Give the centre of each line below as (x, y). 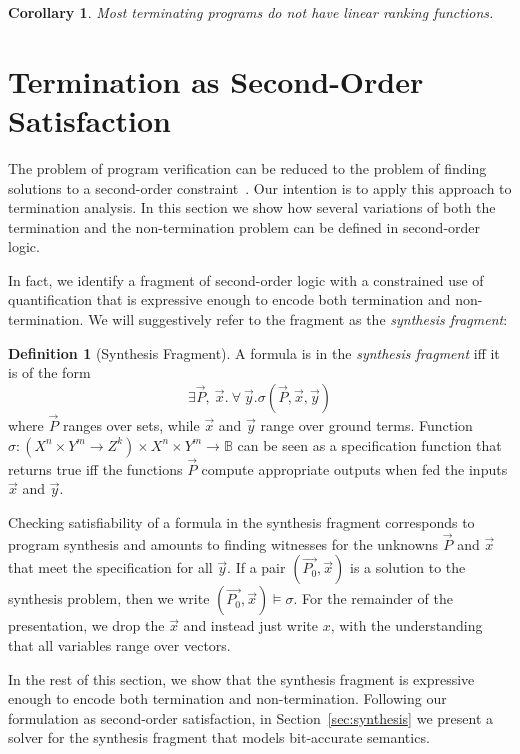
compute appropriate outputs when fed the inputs (354, 468)
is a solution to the (407, 567)
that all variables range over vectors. (119, 645)
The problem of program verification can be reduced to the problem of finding (247, 167)
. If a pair (256, 567)
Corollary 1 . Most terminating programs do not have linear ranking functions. (251, 12)
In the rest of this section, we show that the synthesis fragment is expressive (241, 678)
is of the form (49, 372)
